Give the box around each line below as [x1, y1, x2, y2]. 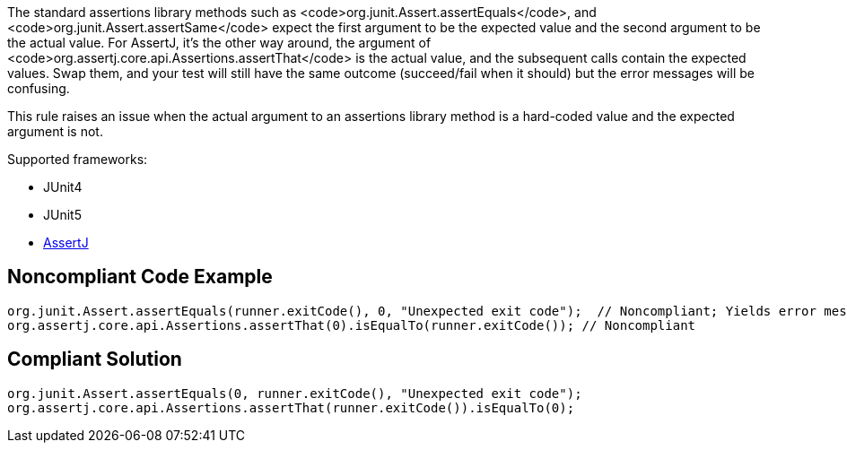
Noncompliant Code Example [7, 265, 273, 289]
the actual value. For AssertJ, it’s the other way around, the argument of [7, 35, 432, 50]
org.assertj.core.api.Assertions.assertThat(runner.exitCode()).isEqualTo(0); [7, 400, 575, 415]
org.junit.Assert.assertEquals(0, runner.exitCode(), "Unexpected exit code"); [7, 385, 582, 401]
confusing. [7, 81, 70, 96]
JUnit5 [43, 207, 82, 222]
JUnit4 [43, 179, 83, 195]
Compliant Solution [7, 348, 182, 371]
